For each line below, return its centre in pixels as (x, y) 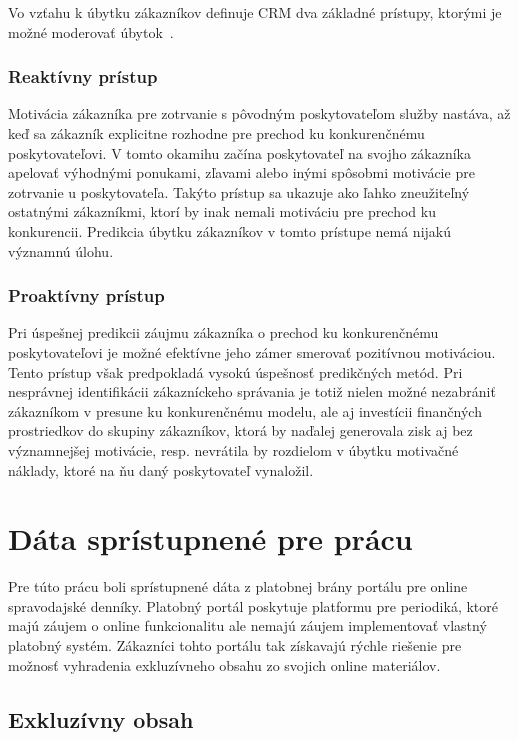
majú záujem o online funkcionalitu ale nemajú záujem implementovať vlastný (247, 625)
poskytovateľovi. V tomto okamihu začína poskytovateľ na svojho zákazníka (240, 152)
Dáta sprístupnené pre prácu (210, 538)
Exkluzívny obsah (101, 718)
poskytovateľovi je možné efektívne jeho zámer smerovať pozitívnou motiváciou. (252, 351)
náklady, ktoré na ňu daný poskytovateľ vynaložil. (161, 469)
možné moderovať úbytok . (91, 31)
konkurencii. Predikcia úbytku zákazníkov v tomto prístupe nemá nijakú (230, 230)
